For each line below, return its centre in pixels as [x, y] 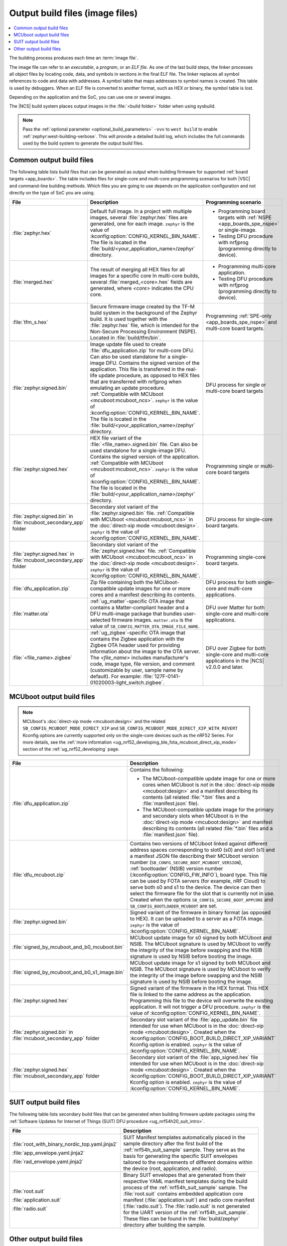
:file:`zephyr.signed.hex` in [43, 554]
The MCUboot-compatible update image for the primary [208, 809]
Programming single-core [236, 557]
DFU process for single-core [239, 519]
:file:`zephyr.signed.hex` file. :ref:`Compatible [143, 551]
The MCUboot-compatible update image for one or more [209, 779]
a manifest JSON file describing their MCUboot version [194, 856]
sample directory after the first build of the [173, 1144]
